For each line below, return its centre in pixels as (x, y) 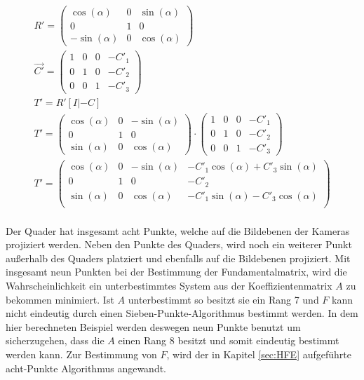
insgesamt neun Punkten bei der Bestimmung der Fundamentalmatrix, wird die (176, 272)
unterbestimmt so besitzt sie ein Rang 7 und (223, 299)
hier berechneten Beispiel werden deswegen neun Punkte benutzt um (153, 326)
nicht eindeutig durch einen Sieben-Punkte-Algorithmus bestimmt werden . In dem (182, 313)
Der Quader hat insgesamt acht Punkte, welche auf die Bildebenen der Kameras (178, 230)
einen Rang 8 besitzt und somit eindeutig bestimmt (229, 340)
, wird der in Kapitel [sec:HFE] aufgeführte (259, 354)
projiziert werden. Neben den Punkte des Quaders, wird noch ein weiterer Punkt (179, 244)
